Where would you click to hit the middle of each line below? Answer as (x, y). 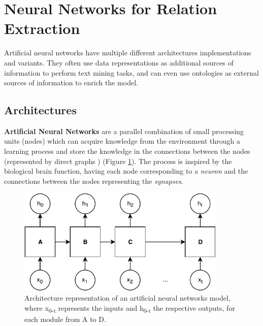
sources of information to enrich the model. (71, 83)
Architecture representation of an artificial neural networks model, (127, 298)
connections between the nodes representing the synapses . (94, 181)
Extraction (42, 28)
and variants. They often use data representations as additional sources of (119, 62)
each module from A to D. (65, 319)
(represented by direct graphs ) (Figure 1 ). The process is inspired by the (118, 161)
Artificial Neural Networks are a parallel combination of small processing (124, 131)
